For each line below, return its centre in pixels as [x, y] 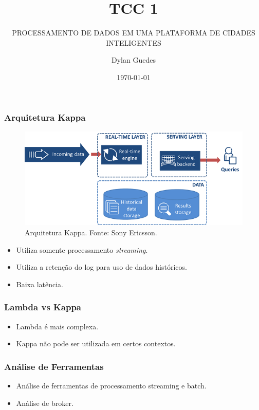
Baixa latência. [40, 284]
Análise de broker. [45, 403]
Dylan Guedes [134, 60]
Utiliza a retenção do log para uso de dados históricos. [101, 267]
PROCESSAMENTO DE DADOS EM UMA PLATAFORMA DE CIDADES [134, 33]
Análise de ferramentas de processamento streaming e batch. [111, 385]
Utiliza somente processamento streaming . [82, 249]
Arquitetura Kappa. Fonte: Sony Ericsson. [91, 232]
